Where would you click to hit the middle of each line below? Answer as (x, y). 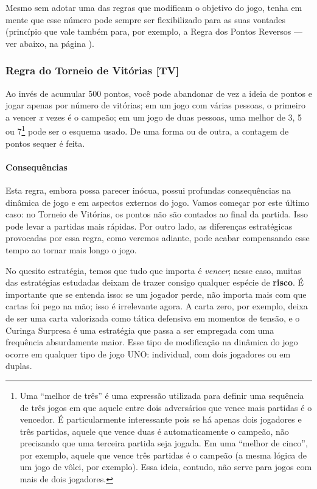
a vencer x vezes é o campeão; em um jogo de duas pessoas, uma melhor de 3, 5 (154, 117)
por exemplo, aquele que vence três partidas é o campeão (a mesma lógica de (163, 455)
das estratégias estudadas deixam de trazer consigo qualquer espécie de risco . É (155, 282)
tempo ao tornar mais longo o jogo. (71, 249)
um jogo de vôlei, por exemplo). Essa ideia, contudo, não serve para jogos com (166, 467)
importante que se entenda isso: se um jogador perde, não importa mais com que (156, 294)
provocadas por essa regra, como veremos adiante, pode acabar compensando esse (158, 238)
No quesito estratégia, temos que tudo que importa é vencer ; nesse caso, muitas (153, 270)
